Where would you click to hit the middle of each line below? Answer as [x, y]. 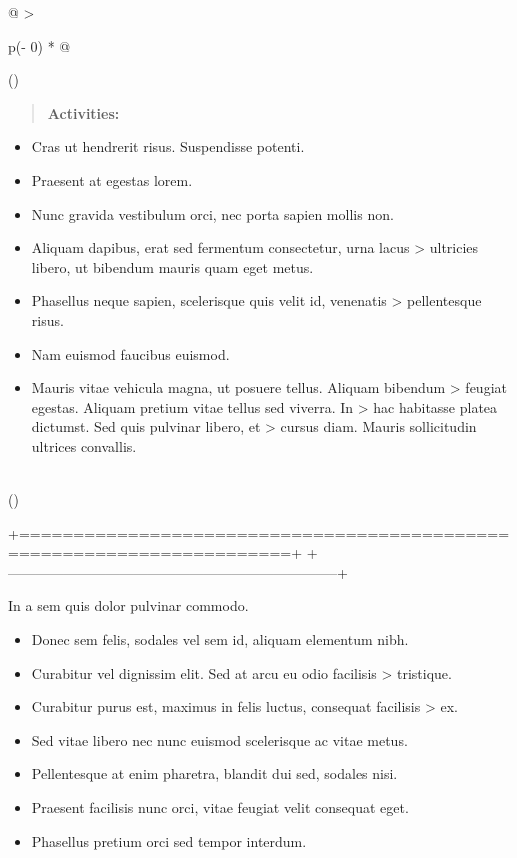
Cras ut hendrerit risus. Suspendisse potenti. [168, 146]
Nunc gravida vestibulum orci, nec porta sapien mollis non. [212, 213]
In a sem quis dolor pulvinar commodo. [128, 605]
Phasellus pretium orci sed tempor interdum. [169, 840]
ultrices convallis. [84, 445]
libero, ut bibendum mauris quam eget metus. [172, 266]
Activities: [83, 112]
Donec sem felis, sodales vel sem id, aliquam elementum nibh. [220, 639]
